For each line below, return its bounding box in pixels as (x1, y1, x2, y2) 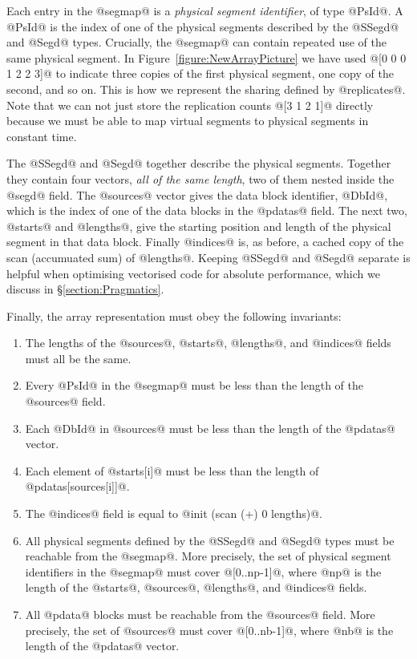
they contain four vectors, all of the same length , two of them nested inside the (6, 170, 395, 187)
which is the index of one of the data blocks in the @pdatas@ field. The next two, (6, 202, 407, 219)
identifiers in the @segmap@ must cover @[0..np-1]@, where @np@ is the (25, 563, 382, 580)
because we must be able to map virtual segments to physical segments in (6, 112, 369, 129)
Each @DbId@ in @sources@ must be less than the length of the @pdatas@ (25, 419, 395, 436)
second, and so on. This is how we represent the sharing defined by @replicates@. (6, 80, 406, 97)
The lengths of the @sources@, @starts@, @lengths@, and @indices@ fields (25, 334, 391, 351)
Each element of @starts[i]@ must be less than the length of (25, 462, 319, 479)
